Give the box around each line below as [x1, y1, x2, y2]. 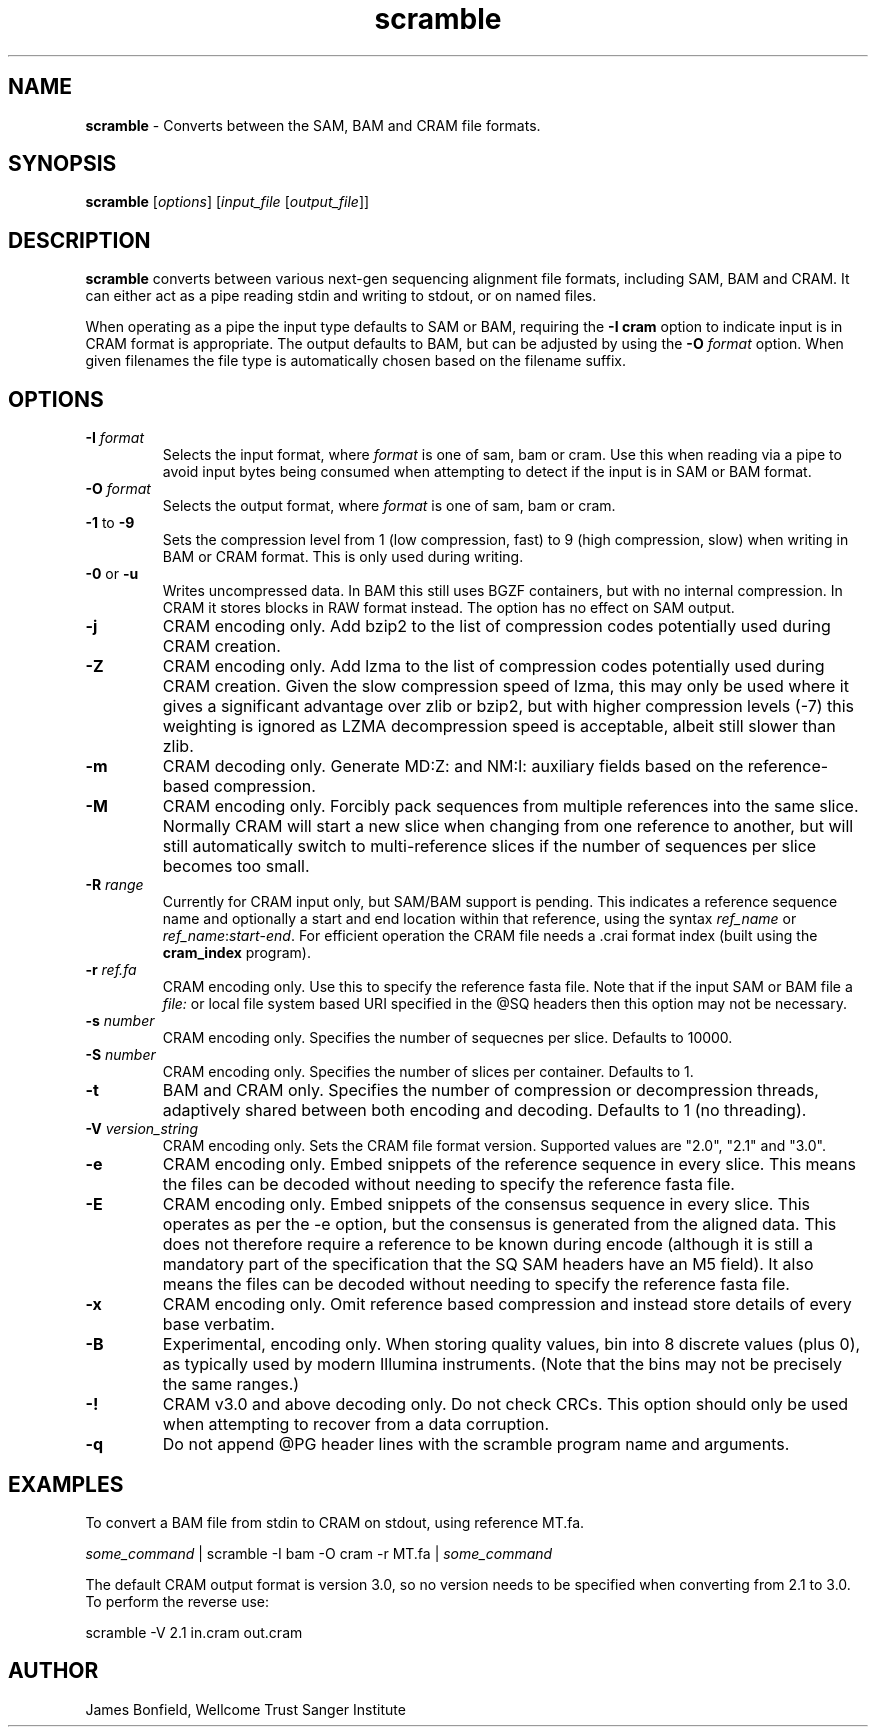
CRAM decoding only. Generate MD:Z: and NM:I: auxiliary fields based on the [162, 756, 744, 777]
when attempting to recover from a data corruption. [162, 1414, 550, 1435]
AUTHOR [8, 1658, 99, 1684]
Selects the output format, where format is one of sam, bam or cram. [162, 497, 616, 515]
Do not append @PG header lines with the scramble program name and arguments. [162, 1434, 790, 1455]
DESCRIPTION [8, 227, 151, 253]
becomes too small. [162, 856, 310, 877]
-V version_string [85, 1120, 199, 1138]
